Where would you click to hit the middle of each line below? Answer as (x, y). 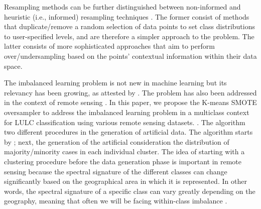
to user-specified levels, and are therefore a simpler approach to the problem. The (129, 36)
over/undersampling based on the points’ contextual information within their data (130, 56)
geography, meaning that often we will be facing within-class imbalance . (116, 201)
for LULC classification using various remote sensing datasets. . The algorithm (125, 122)
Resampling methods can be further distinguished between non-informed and (122, 7)
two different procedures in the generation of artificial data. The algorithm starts (128, 132)
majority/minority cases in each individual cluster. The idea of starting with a (124, 151)
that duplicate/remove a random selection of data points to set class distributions (129, 26)
